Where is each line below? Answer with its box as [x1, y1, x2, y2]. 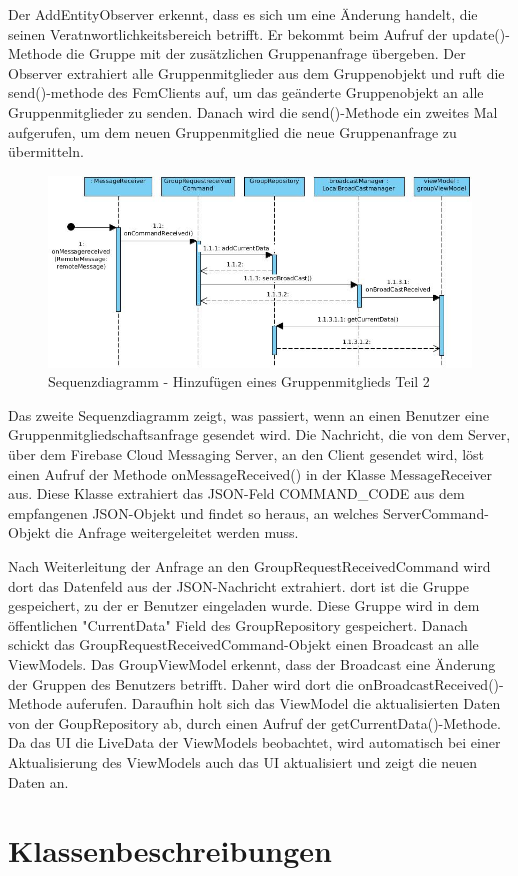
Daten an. [8, 771, 69, 792]
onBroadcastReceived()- [358, 673, 504, 694]
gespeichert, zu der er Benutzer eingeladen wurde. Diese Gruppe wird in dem [8, 595, 480, 616]
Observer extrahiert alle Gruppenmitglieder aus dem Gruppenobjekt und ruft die [8, 62, 505, 83]
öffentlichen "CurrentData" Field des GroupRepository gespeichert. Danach [8, 614, 468, 635]
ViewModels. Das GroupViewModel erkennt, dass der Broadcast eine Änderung [8, 654, 496, 674]
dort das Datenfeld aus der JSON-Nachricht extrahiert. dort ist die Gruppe [8, 575, 470, 596]
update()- [451, 23, 510, 44]
